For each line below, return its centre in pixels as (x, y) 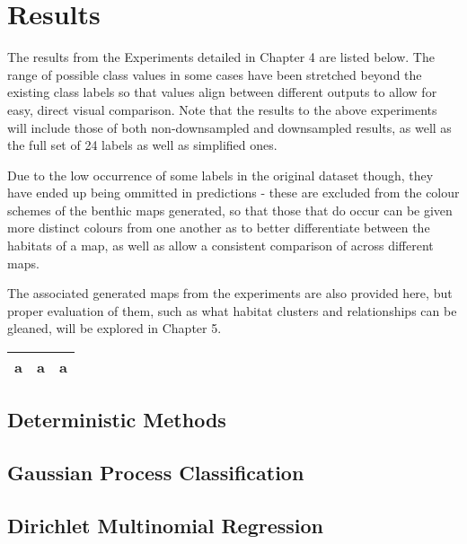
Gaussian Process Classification (156, 473)
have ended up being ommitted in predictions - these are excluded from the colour (233, 193)
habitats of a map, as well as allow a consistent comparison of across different (220, 246)
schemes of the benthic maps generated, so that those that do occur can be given (230, 210)
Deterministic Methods (117, 420)
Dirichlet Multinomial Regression (166, 525)
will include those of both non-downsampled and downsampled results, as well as (229, 127)
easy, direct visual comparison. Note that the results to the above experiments (222, 109)
